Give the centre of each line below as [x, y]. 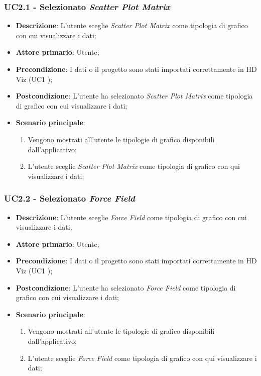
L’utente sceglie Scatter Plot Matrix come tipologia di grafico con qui [134, 166]
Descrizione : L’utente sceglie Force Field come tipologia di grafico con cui [131, 217]
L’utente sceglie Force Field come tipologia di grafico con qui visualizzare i [142, 358]
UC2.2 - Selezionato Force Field [70, 198]
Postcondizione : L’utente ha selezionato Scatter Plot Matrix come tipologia [134, 96]
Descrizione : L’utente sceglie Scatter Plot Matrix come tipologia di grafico [132, 25]
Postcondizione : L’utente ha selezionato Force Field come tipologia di [126, 287]
